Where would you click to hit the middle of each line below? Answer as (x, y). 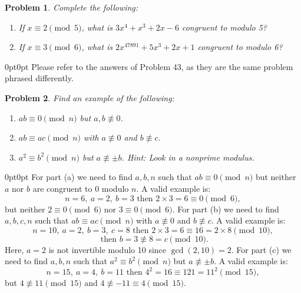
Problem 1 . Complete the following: (72, 7)
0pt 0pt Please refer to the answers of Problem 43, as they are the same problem (149, 66)
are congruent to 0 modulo (81, 188)
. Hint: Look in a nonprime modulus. (188, 157)
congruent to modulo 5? (224, 27)
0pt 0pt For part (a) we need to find (69, 177)
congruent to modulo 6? (240, 47)
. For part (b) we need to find (226, 209)
